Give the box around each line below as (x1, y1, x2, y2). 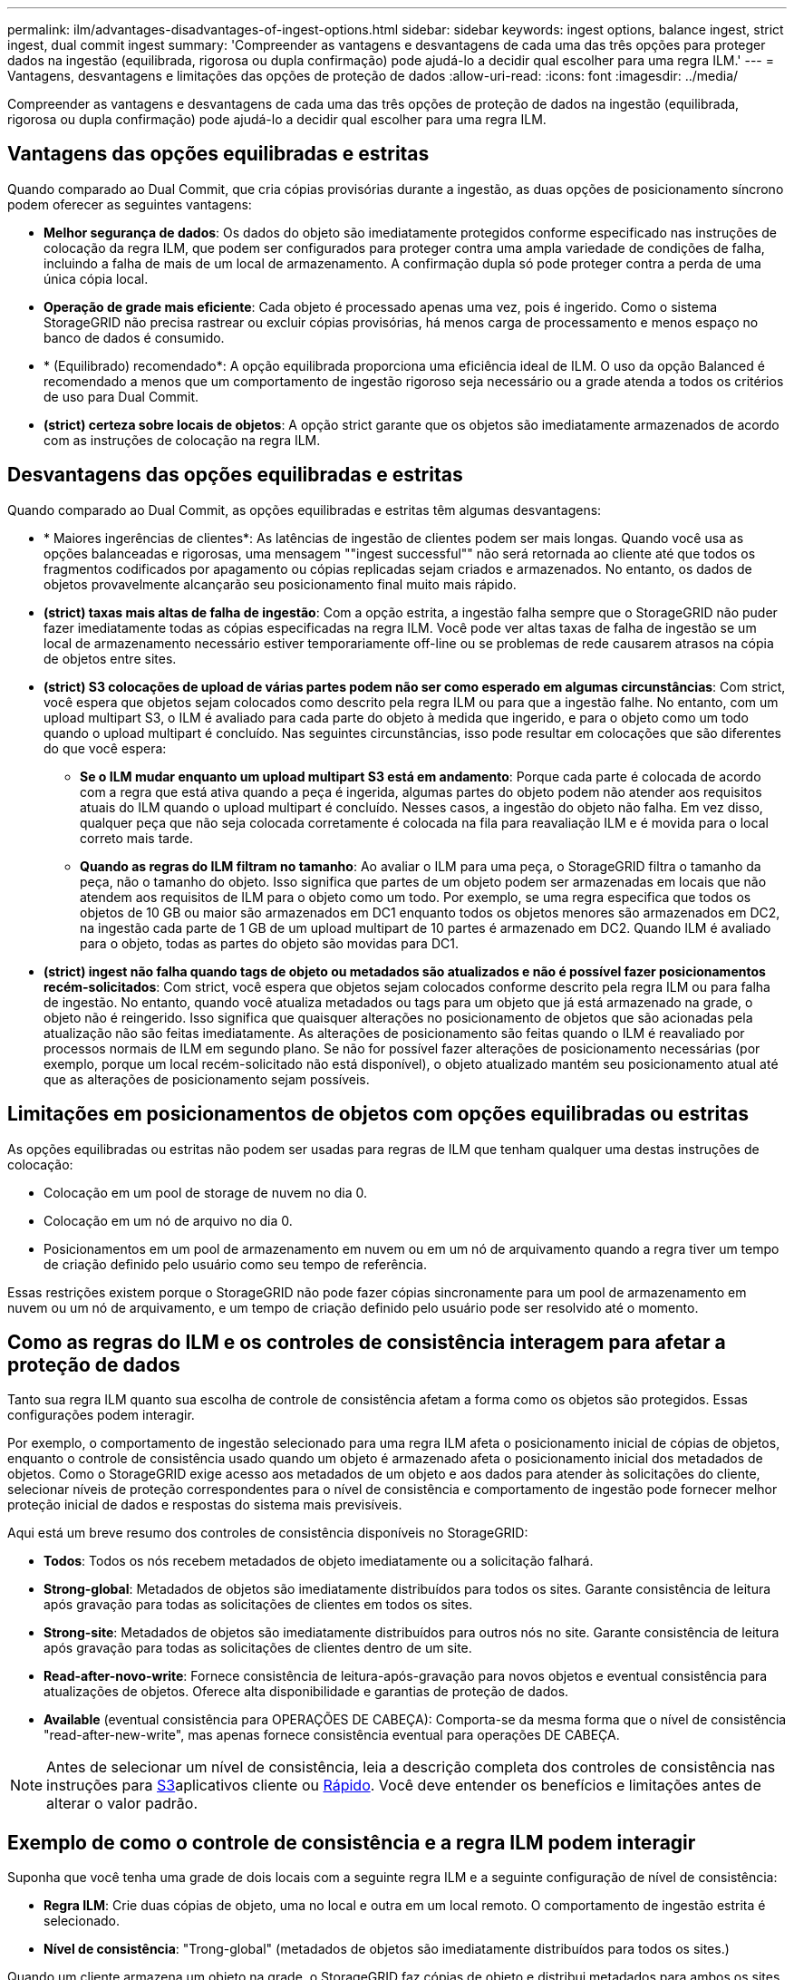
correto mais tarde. (80, 830, 194, 846)
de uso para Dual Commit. (44, 388, 199, 404)
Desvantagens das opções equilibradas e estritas (7, 463, 463, 487)
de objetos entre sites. (44, 650, 177, 666)
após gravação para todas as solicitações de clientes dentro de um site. (44, 1640, 472, 1656)
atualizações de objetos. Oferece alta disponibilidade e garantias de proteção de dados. (44, 1684, 569, 1700)
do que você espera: (44, 740, 167, 756)
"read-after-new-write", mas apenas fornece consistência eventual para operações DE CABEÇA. (44, 1727, 620, 1743)
